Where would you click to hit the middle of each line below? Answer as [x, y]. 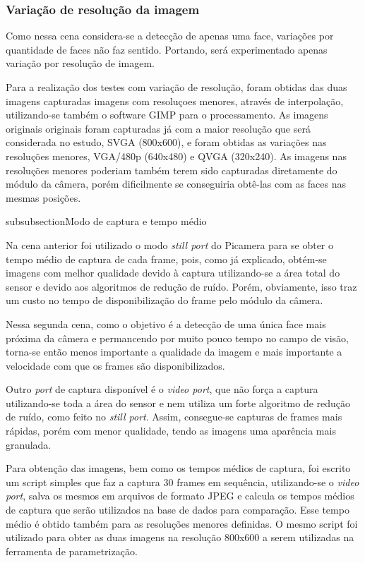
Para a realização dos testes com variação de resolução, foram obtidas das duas [176, 87]
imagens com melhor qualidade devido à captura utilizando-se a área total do [173, 273]
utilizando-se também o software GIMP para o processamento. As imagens [167, 115]
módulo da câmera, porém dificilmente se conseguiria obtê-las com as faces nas [176, 184]
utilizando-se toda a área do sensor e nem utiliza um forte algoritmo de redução [178, 402]
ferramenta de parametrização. [72, 551]
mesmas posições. [43, 197]
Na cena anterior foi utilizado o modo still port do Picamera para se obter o [169, 244]
